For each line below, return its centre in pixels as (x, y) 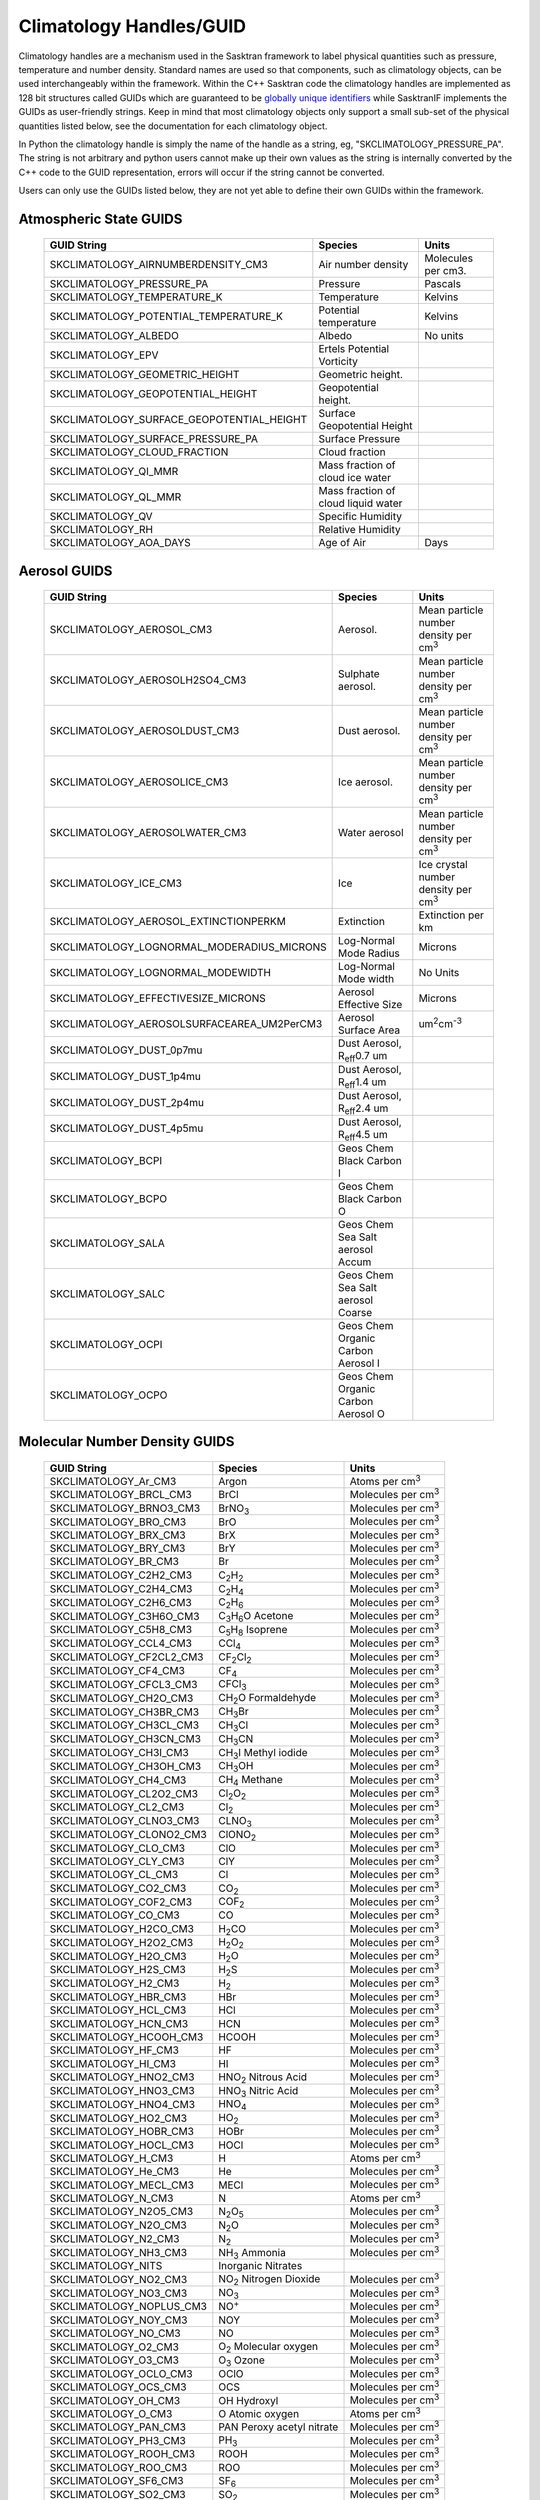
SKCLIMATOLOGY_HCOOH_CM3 (126, 2037)
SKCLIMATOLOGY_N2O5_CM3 (121, 2212)
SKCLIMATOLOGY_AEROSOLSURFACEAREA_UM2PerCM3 (186, 1024)
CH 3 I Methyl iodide (263, 1753)
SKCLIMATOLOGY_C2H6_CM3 (120, 1602)
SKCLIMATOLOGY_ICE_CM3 (115, 883)
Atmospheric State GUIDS (100, 218)
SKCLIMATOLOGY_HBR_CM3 (118, 1997)
